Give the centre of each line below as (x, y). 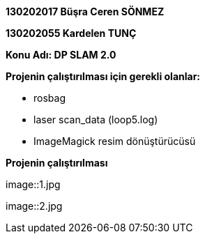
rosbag (50, 98)
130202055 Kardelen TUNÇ (71, 33)
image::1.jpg (33, 184)
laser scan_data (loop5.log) (96, 119)
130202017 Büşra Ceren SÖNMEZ (85, 11)
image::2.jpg (34, 206)
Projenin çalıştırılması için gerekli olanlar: (103, 76)
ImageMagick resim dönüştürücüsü (115, 141)
